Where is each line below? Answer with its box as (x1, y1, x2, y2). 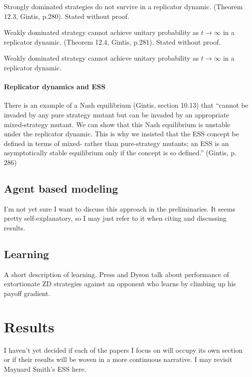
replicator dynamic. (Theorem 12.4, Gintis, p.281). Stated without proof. (4, 36, 221, 47)
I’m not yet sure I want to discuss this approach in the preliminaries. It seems (4, 203, 235, 213)
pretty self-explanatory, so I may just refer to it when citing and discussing (4, 213, 227, 223)
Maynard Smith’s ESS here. (4, 363, 86, 374)
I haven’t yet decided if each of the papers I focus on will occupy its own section (4, 344, 243, 355)
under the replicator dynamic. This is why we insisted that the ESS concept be (4, 129, 239, 139)
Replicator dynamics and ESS (4, 82, 106, 92)
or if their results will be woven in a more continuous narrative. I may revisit (4, 354, 233, 364)
